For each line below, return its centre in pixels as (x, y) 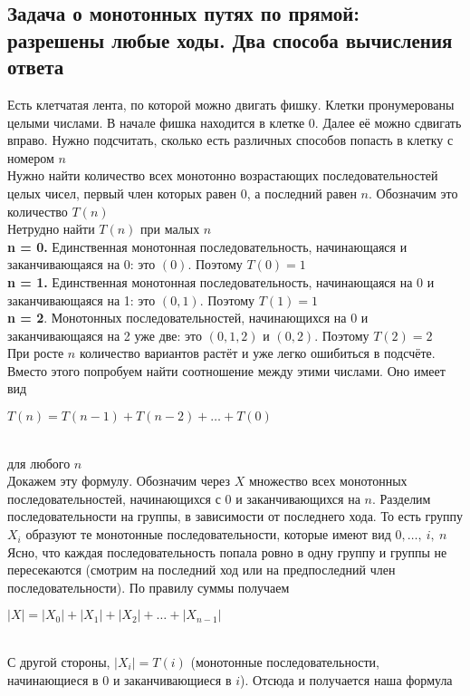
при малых (170, 229)
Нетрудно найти (51, 229)
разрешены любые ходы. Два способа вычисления (230, 39)
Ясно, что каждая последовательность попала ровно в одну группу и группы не (227, 551)
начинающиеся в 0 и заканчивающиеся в (120, 679)
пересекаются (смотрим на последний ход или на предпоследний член (201, 570)
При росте (36, 353)
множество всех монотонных (328, 481)
